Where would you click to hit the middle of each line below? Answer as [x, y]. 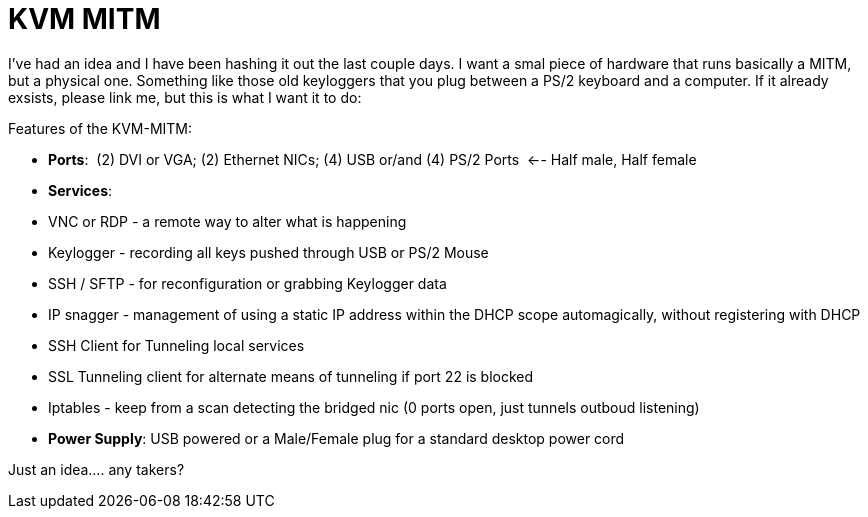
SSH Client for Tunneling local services [176, 345]
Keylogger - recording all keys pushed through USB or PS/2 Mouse [268, 252]
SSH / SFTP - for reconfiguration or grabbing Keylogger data [247, 283]
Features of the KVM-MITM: [100, 128]
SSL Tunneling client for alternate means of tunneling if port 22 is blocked [291, 376]
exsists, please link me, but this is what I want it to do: [185, 97]
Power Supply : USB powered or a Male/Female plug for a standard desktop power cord [336, 438]
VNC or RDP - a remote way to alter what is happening [227, 221]
